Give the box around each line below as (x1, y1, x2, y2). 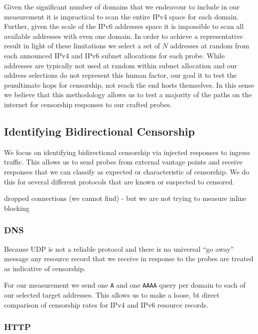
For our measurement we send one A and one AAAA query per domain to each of (4, 280, 246, 290)
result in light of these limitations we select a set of (4, 40, 160, 51)
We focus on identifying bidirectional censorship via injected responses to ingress (4, 147, 250, 157)
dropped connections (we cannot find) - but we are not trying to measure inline (4, 193, 247, 203)
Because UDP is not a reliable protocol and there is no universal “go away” (4, 243, 234, 254)
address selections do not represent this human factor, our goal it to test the (4, 70, 237, 80)
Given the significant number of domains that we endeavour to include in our (4, 1, 240, 11)
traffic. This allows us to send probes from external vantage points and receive (4, 157, 243, 167)
